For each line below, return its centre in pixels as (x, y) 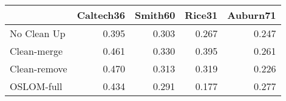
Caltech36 (101, 15)
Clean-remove (39, 68)
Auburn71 (252, 15)
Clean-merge (36, 51)
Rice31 (201, 15)
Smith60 (155, 15)
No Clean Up (38, 33)
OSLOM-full (36, 86)
